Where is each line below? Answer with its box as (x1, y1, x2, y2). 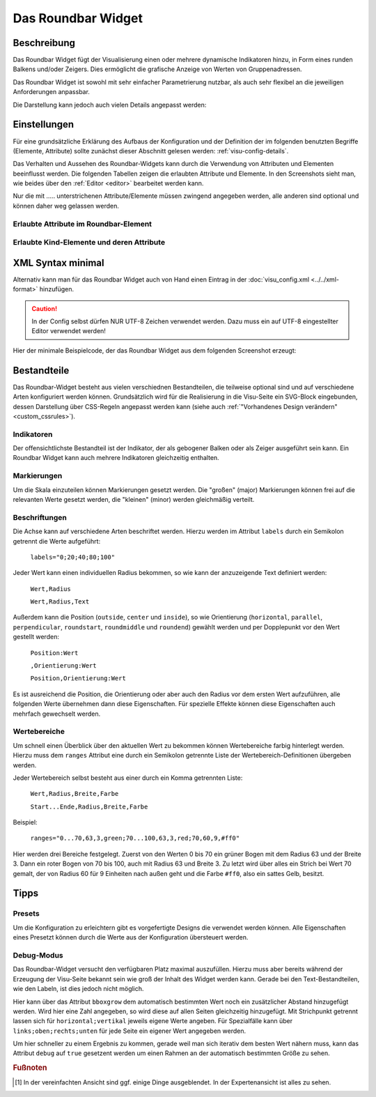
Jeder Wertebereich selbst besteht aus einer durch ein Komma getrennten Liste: (13, 774, 243, 782)
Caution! (31, 304, 58, 313)
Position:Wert (30, 649, 79, 657)
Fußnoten (13, 1063, 47, 1073)
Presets (13, 909, 40, 919)
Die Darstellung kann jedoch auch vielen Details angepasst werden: (13, 100, 207, 109)
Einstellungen (13, 118, 75, 130)
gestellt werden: (13, 633, 59, 641)
